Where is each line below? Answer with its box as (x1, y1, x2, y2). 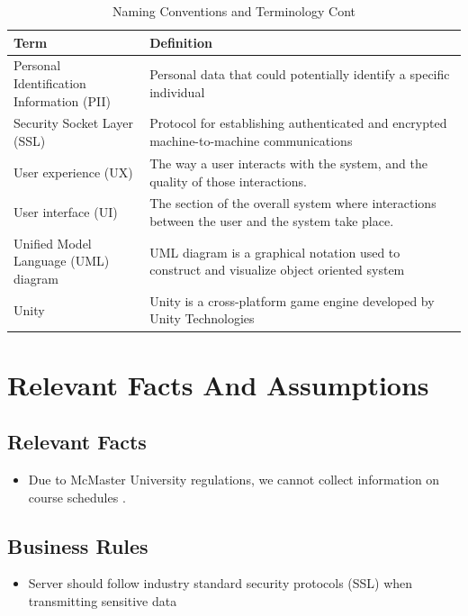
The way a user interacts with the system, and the (149, 153, 427, 172)
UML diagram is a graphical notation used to (149, 242, 400, 261)
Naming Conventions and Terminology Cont (112, 2, 356, 20)
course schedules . (28, 487, 126, 506)
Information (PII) (13, 91, 111, 110)
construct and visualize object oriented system (149, 260, 405, 279)
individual (149, 82, 205, 101)
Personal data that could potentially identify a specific (149, 65, 450, 84)
